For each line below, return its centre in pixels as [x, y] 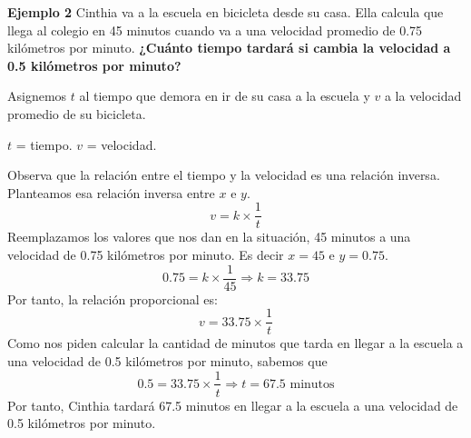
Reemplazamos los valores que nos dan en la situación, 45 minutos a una [209, 237]
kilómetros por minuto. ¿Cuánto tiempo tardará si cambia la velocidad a [229, 48]
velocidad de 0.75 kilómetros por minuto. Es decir [146, 254]
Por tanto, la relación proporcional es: [113, 299]
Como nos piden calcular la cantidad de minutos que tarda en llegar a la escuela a [235, 343]
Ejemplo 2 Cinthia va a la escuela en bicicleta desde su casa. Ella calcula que [226, 12]
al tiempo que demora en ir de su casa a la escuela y [225, 96]
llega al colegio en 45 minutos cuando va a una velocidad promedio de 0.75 [215, 30]
